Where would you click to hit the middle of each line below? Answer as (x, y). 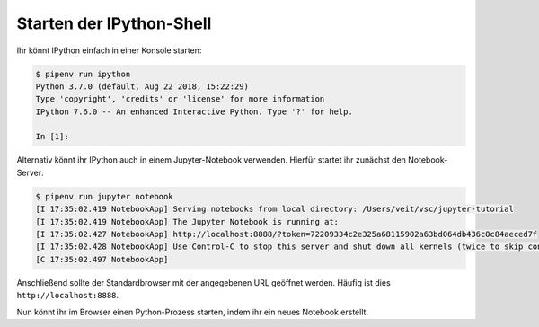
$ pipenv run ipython (83, 74)
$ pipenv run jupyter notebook (105, 196)
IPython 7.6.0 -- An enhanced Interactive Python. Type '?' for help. (194, 111)
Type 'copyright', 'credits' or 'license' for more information (180, 99)
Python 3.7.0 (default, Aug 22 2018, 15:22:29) (142, 86)
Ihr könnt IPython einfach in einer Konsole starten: (109, 50)
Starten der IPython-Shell (114, 23)
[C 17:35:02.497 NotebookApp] (102, 259)
